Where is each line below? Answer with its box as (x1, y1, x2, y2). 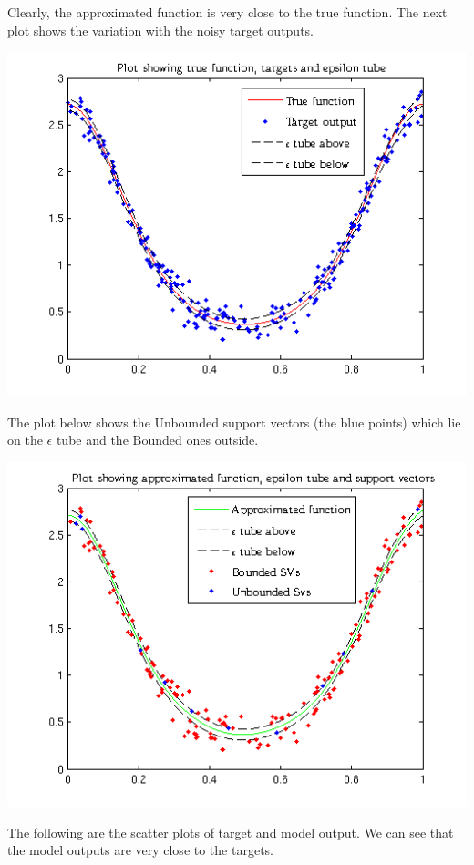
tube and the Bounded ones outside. (56, 430, 259, 449)
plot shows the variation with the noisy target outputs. (7, 20, 314, 39)
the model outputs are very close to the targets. (7, 840, 273, 860)
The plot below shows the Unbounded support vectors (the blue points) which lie (7, 412, 461, 431)
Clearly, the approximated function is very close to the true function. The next (7, 3, 448, 21)
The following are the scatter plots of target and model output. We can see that (7, 822, 454, 841)
